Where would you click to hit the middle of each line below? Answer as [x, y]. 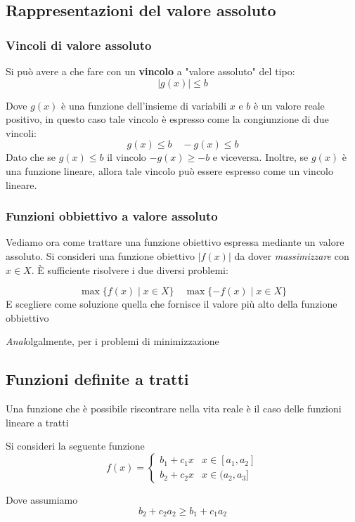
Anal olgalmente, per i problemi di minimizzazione [112, 341]
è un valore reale [289, 105]
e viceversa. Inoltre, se [260, 157]
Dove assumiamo [42, 499]
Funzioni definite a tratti [97, 379]
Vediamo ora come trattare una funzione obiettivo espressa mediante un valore [175, 242]
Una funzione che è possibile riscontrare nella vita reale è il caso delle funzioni [174, 409]
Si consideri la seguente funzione [75, 446]
